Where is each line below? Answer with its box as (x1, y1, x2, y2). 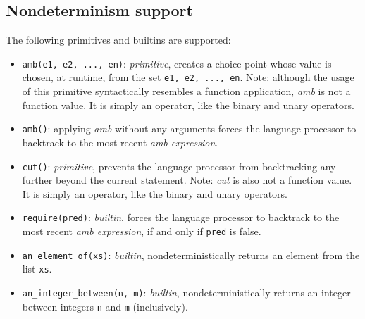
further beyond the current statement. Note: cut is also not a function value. (22, 173, 352, 187)
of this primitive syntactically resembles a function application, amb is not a (22, 84, 351, 99)
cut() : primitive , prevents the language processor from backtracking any (22, 158, 336, 173)
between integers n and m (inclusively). (22, 299, 188, 313)
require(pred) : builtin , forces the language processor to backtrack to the (22, 210, 340, 225)
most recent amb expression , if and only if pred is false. (22, 224, 261, 239)
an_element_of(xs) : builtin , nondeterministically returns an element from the (22, 247, 360, 262)
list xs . (22, 261, 52, 276)
